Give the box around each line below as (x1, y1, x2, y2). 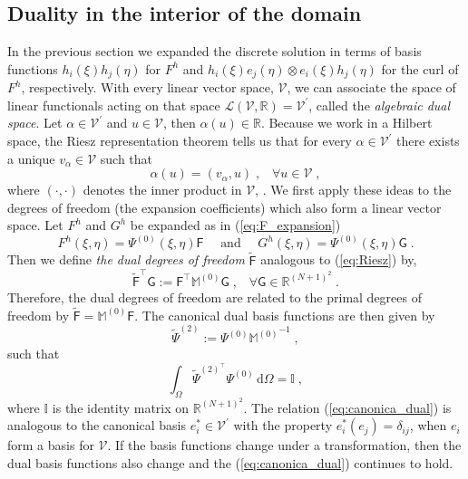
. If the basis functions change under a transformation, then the (107, 436, 462, 455)
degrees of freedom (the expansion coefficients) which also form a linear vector (7, 197, 442, 216)
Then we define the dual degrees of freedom (7, 250, 245, 269)
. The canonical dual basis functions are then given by (134, 305, 435, 324)
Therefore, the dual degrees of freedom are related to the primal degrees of (7, 287, 422, 306)
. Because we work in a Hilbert (260, 113, 433, 132)
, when (409, 416, 447, 435)
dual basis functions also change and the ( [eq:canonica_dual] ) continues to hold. (7, 453, 453, 472)
